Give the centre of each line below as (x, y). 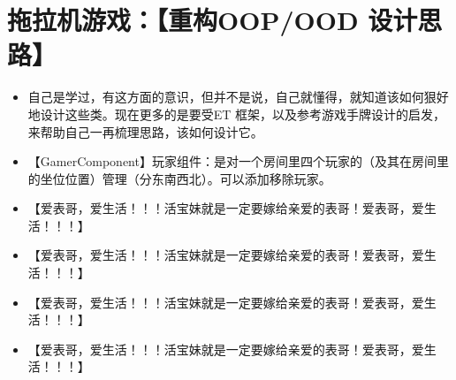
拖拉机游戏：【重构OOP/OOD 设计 (213, 20)
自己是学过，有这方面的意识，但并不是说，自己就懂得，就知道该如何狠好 (238, 97)
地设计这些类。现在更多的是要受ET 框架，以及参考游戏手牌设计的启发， (237, 114)
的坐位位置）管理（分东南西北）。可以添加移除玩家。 (179, 178)
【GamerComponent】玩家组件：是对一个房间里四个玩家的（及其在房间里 (238, 161)
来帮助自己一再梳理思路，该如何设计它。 (145, 131)
